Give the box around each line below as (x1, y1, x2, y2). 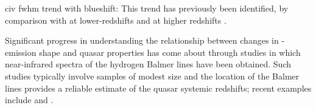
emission (5, 46, 37, 58)
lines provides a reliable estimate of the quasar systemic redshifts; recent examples (5, 81, 312, 94)
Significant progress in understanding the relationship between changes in (5, 34, 279, 47)
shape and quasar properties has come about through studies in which (39, 46, 301, 58)
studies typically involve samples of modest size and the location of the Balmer (5, 69, 300, 82)
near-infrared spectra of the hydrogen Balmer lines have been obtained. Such (5, 58, 291, 70)
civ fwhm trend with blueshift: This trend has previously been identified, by (5, 2, 289, 14)
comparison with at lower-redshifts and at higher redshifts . (5, 13, 226, 26)
